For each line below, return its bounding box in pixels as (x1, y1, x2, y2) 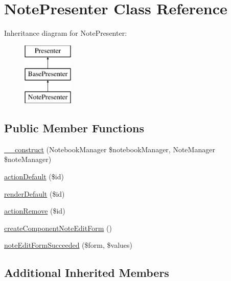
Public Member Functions (4, 120, 144, 136)
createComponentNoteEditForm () (4, 222, 112, 233)
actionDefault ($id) (4, 171, 64, 182)
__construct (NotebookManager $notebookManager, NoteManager (4, 144, 215, 154)
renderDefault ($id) (4, 188, 65, 199)
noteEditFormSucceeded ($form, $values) (4, 240, 133, 250)
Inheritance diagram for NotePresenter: (4, 28, 127, 38)
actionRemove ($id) (4, 205, 65, 216)
